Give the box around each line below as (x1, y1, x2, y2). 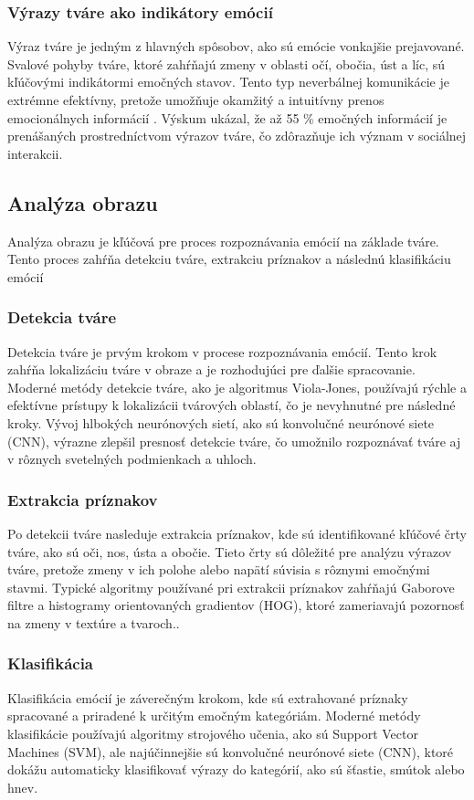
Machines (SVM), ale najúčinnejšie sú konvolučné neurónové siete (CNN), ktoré (7, 742, 454, 761)
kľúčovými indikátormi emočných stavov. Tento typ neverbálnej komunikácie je (7, 72, 449, 91)
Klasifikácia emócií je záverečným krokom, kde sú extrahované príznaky (7, 688, 408, 707)
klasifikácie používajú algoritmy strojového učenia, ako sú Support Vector (7, 723, 418, 742)
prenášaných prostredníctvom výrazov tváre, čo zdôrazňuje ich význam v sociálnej (7, 126, 467, 145)
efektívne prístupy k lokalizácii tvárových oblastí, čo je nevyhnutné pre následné (7, 395, 456, 415)
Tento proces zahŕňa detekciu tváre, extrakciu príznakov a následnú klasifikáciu (7, 249, 451, 268)
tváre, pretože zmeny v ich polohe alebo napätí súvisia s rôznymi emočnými (7, 560, 430, 579)
